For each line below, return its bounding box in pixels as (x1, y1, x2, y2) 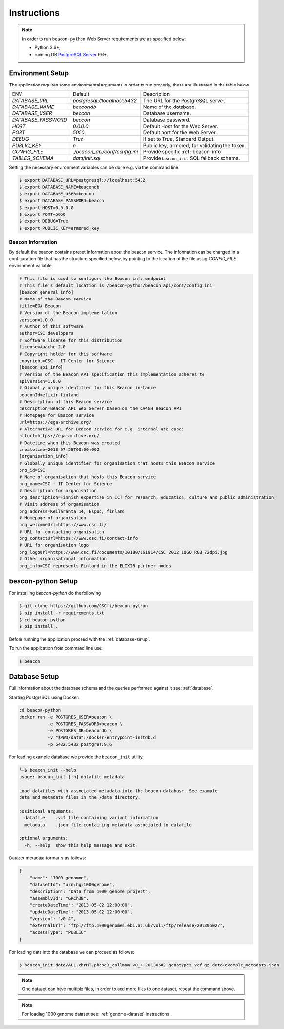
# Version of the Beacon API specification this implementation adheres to (19, 371, 205, 377)
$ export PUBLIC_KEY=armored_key (19, 225, 100, 231)
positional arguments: (19, 808, 74, 814)
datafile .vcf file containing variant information (24, 815, 159, 821)
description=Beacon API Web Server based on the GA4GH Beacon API (19, 406, 182, 411)
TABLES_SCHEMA (12, 155, 54, 162)
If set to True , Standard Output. (143, 136, 215, 143)
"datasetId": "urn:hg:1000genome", (29, 882, 115, 887)
